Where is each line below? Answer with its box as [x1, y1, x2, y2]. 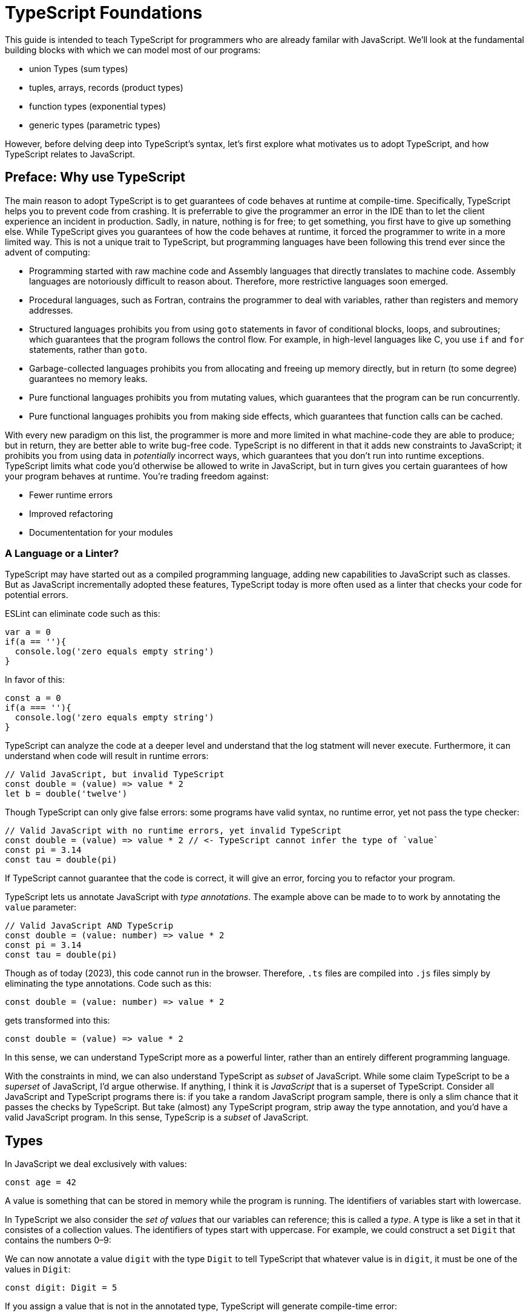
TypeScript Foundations [5, 2, 203, 23]
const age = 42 [5, 1177, 77, 1188]
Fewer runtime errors [29, 489, 113, 500]
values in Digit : [5, 1264, 71, 1275]
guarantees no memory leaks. [29, 373, 148, 384]
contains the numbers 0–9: [5, 1235, 111, 1246]
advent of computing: [5, 246, 90, 257]
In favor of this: [5, 674, 65, 685]
